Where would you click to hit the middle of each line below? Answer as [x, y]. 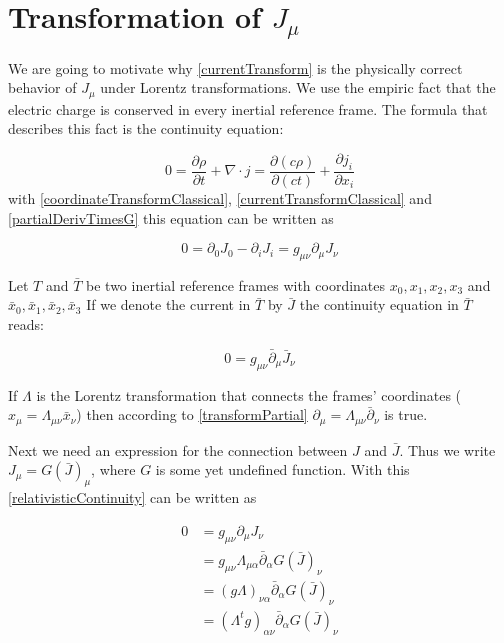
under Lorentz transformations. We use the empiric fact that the [298, 87]
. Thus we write [447, 449]
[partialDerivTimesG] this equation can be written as [171, 217]
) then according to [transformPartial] [192, 414]
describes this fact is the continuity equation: [146, 128]
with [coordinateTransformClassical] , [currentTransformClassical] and [220, 197]
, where [113, 469]
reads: [26, 324]
